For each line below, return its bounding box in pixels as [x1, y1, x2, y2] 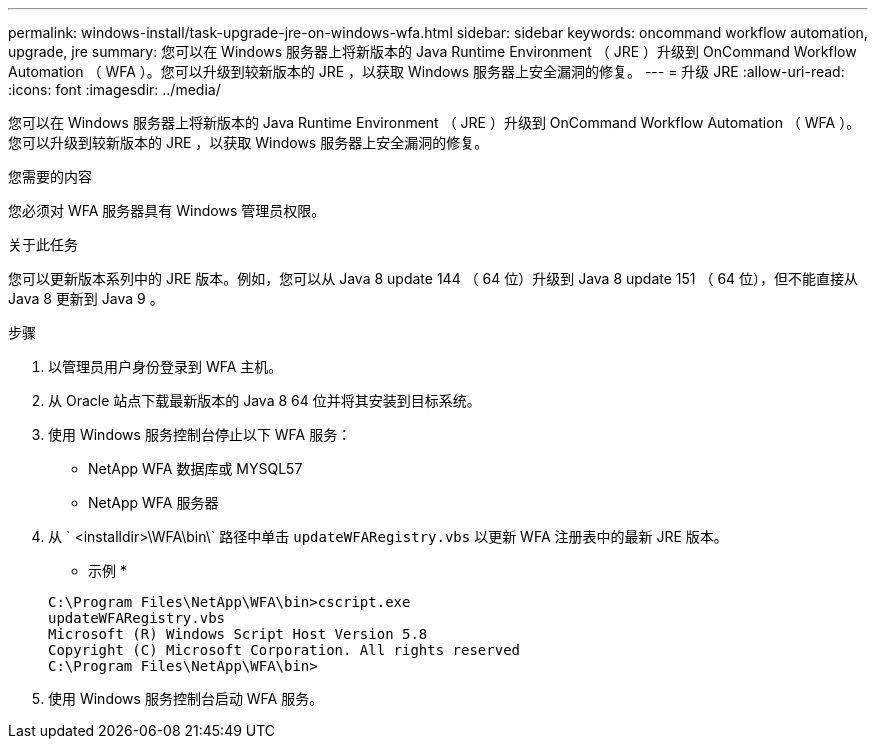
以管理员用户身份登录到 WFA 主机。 [48, 358, 283, 375]
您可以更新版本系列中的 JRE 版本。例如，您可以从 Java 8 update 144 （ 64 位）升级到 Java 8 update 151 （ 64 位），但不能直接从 [8, 270, 859, 287]
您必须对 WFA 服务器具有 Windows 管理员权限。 [8, 202, 326, 219]
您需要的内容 [8, 168, 92, 185]
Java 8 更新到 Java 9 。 [8, 290, 164, 307]
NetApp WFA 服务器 [88, 494, 219, 511]
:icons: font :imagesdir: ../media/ [8, 81, 221, 98]
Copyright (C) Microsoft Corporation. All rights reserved [48, 642, 521, 658]
